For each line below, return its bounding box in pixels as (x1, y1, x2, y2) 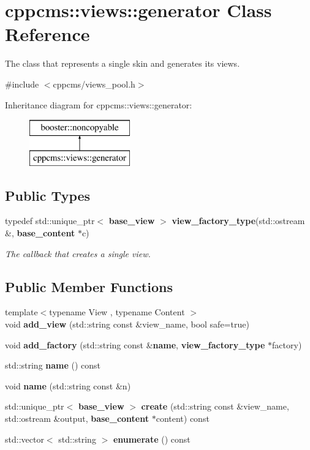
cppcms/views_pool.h (53, 77, 135, 90)
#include (5, 77, 39, 90)
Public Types (5, 186, 91, 204)
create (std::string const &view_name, (141, 400, 289, 413)
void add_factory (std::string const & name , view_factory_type (5, 338, 265, 351)
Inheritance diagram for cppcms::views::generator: (5, 98, 192, 111)
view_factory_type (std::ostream (172, 214, 305, 227)
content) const (156, 412, 210, 425)
